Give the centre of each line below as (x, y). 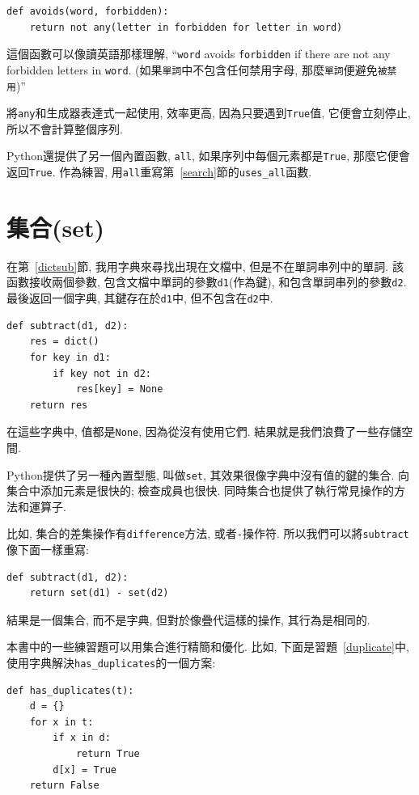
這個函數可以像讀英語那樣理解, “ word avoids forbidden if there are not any (199, 54)
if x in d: (82, 738)
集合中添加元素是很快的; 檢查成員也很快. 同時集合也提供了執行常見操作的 (201, 491)
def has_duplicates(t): (70, 690)
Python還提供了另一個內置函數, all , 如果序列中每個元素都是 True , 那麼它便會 (208, 156)
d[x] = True (85, 770)
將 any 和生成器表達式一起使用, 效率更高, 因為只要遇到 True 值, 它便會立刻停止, (209, 113)
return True (108, 754)
